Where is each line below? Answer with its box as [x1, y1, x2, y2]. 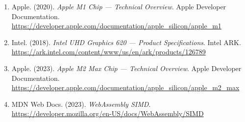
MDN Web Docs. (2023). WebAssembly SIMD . [11, 98, 151, 109]
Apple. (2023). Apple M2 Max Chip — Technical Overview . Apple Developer [11, 63, 242, 73]
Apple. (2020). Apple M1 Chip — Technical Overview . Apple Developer [11, 1, 226, 11]
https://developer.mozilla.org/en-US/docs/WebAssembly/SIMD [11, 108, 204, 119]
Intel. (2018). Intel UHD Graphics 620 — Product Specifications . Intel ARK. [11, 37, 241, 47]
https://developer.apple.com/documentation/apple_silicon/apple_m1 [11, 21, 221, 31]
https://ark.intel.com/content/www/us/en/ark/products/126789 [11, 47, 206, 57]
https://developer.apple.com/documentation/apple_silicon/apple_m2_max [11, 82, 240, 93]
